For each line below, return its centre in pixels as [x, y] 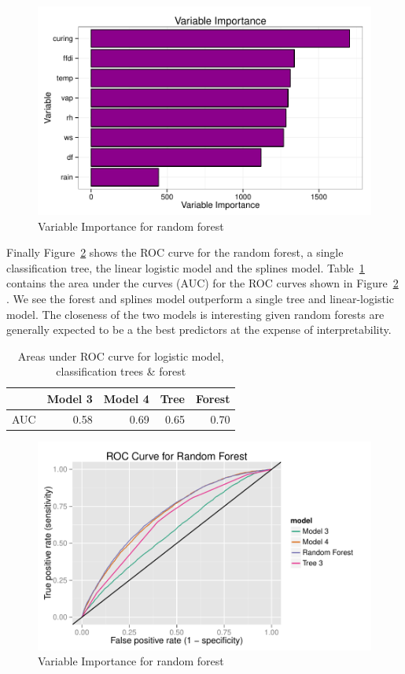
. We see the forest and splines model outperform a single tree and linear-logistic [200, 298]
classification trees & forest [121, 371]
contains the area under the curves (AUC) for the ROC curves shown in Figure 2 [202, 283]
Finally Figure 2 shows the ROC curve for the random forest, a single [175, 252]
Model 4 [126, 398]
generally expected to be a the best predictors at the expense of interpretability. [199, 330]
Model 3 [70, 398]
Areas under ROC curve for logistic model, [121, 356]
